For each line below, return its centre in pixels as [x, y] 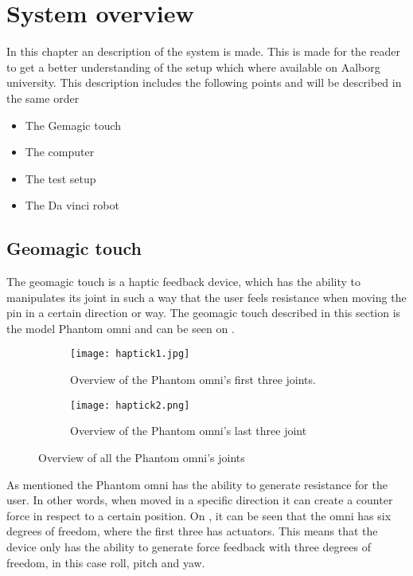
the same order [43, 98]
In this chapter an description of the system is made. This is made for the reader [203, 51]
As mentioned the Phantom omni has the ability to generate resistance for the [197, 484]
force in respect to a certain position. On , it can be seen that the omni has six [199, 515]
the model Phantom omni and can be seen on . [121, 328]
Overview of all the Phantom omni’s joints [142, 457]
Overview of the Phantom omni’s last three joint [189, 431]
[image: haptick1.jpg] [130, 354]
